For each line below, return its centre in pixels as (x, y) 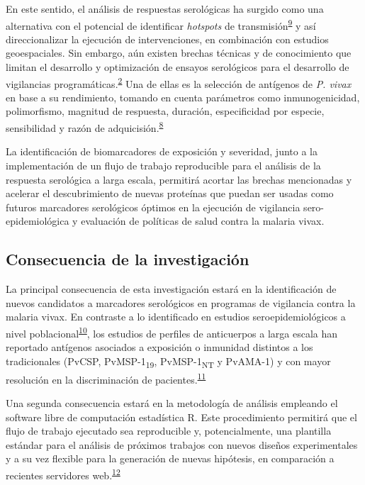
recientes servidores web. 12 (63, 474)
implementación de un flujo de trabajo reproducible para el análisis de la (163, 165)
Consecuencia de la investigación (128, 259)
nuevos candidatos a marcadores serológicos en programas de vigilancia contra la (181, 302)
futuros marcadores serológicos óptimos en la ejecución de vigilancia (153, 207)
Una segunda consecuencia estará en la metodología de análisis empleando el (172, 403)
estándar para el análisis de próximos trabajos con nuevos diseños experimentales (182, 444)
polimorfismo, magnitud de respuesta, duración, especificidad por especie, (165, 111)
